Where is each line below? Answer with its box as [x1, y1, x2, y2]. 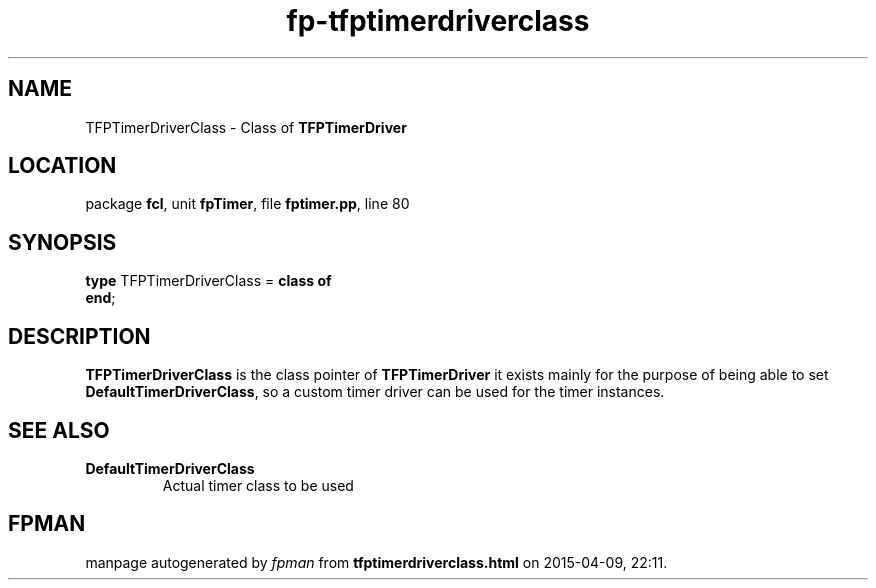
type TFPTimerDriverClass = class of [85, 272, 332, 290]
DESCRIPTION [8, 323, 151, 349]
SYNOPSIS [8, 229, 117, 255]
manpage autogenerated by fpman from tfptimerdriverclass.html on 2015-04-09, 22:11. [85, 553, 668, 571]
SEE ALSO [8, 417, 110, 443]
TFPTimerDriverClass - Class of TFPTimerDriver [85, 118, 407, 136]
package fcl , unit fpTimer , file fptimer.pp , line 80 [85, 195, 410, 213]
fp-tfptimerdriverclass [286, 4, 590, 38]
